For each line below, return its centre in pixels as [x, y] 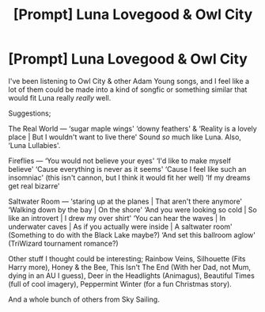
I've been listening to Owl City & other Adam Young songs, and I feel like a [129, 81]
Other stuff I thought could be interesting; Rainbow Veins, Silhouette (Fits [127, 258]
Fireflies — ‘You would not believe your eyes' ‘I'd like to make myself [120, 161]
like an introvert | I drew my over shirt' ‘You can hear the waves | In [117, 218]
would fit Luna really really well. [60, 97]
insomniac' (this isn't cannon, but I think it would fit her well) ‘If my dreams [129, 177]
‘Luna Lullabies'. [34, 145]
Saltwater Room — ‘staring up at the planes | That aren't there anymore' [125, 201]
